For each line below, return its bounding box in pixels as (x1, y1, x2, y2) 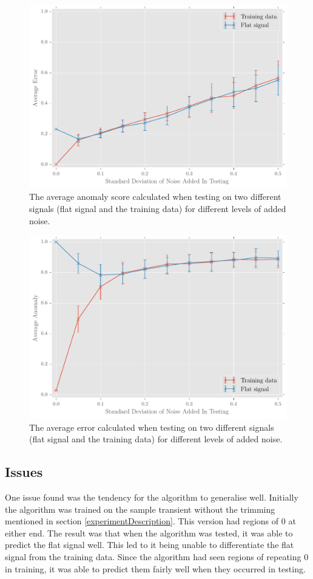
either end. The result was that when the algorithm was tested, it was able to (5, 526, 293, 539)
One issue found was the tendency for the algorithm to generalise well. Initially (5, 491, 298, 504)
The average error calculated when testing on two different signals (29, 420, 274, 433)
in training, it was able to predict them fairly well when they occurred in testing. (5, 562, 306, 575)
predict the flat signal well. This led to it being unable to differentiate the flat (5, 538, 294, 551)
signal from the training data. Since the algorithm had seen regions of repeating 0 (5, 550, 309, 563)
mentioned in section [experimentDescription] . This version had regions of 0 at (5, 515, 296, 527)
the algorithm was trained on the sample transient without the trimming (5, 502, 275, 515)
